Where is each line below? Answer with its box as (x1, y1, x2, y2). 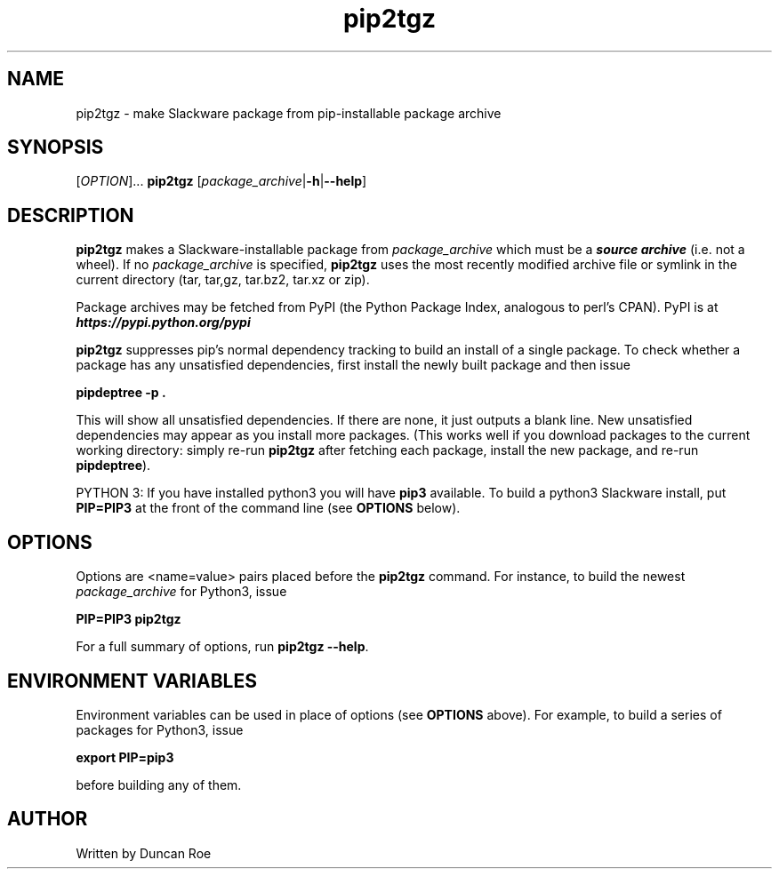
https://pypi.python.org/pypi (76, 315, 251, 330)
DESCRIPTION (7, 203, 134, 227)
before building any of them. (76, 776, 242, 792)
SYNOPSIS (7, 136, 104, 159)
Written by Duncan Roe (76, 845, 212, 861)
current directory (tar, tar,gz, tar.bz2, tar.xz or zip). (76, 272, 370, 288)
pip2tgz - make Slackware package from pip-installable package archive (76, 105, 502, 121)
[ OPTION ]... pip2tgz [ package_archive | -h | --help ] (76, 173, 367, 189)
